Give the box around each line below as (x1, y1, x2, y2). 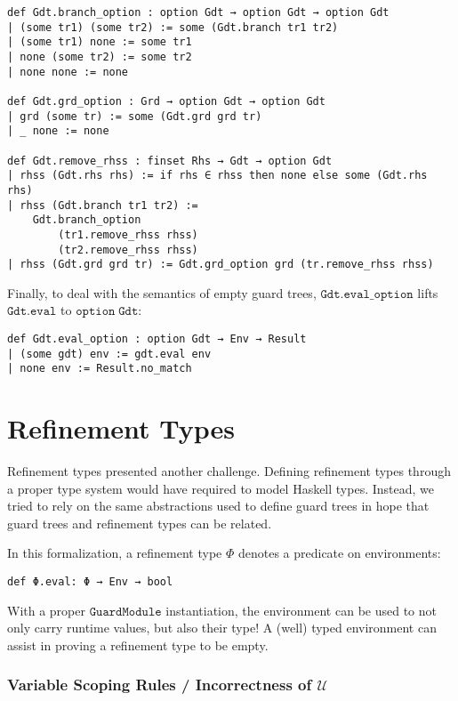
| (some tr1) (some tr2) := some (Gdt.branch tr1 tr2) (7, 20, 339, 34)
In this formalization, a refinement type (7, 544, 222, 562)
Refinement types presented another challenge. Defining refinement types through (7, 462, 451, 480)
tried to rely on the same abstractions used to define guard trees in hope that (7, 496, 430, 515)
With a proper (7, 600, 85, 619)
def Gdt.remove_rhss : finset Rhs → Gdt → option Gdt (7, 154, 333, 167)
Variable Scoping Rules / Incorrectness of (7, 673, 312, 696)
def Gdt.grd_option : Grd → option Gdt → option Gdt (7, 94, 325, 108)
